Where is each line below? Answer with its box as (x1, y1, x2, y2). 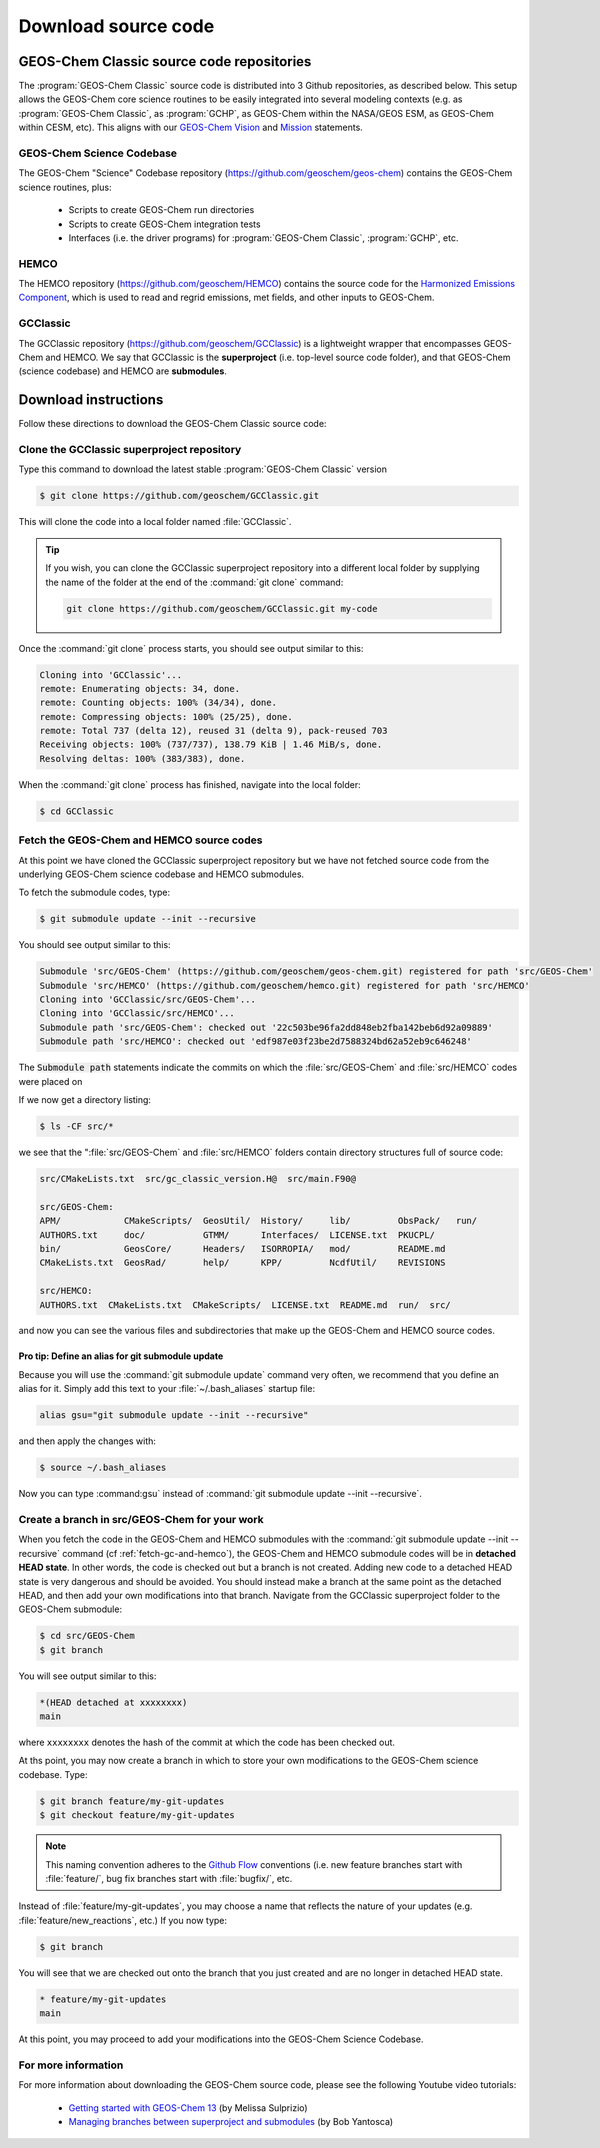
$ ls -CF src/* (39, 1121, 114, 1132)
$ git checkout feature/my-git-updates (39, 1810, 235, 1821)
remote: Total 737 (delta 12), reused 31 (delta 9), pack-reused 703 (39, 725, 388, 737)
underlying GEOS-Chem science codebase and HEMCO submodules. (18, 868, 305, 880)
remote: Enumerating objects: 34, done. (39, 683, 240, 694)
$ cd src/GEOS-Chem (39, 1630, 135, 1642)
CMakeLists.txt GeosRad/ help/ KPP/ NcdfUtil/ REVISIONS (39, 1257, 446, 1269)
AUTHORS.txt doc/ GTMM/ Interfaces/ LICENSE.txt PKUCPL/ (39, 1229, 435, 1240)
